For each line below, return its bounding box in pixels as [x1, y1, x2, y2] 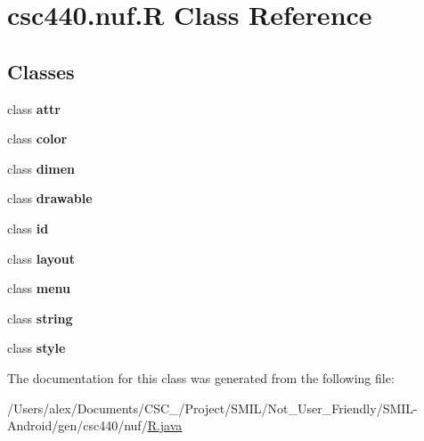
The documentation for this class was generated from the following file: [7, 368, 395, 387]
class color [7, 129, 68, 148]
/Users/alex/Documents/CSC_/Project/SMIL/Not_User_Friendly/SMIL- [7, 398, 418, 417]
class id [7, 218, 49, 237]
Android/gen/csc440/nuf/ [7, 416, 148, 435]
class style [7, 339, 66, 357]
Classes [7, 57, 75, 85]
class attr [7, 99, 61, 118]
